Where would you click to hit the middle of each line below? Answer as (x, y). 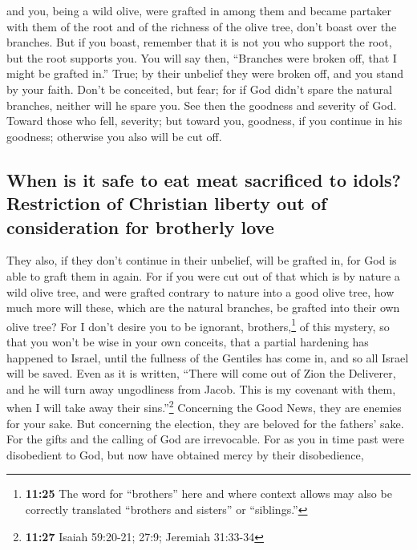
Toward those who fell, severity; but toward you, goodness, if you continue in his (204, 121)
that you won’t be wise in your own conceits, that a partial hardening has (188, 341)
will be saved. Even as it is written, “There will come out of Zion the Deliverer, (201, 373)
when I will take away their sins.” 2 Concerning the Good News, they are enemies (204, 406)
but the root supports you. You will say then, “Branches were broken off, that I (202, 57)
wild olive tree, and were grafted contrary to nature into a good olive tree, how (200, 291)
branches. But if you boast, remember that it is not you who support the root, (199, 42)
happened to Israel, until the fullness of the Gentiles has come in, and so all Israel (208, 357)
